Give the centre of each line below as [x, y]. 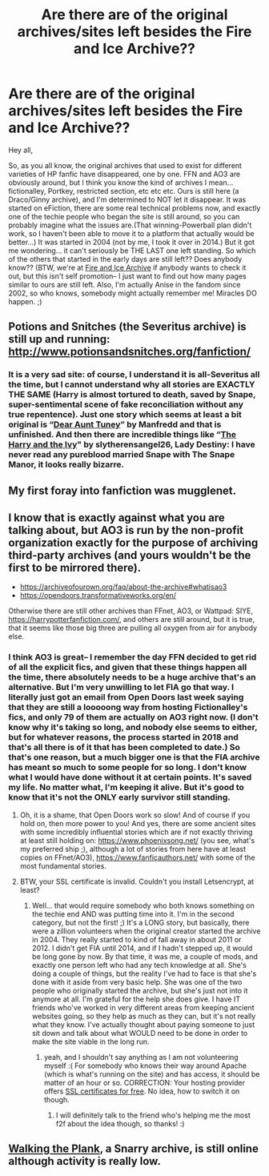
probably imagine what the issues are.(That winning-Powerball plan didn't [130, 225]
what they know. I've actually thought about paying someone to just [143, 1024]
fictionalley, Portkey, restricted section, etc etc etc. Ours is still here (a [124, 191]
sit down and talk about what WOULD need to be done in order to [140, 1033]
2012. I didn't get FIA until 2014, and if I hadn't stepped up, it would [142, 948]
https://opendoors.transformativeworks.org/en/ [98, 596]
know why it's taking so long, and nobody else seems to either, [133, 728]
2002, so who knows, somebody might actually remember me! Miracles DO [133, 293]
